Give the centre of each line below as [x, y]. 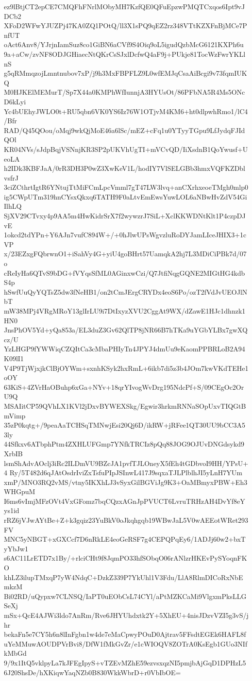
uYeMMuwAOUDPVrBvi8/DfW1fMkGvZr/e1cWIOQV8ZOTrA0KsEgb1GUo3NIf [126, 643]
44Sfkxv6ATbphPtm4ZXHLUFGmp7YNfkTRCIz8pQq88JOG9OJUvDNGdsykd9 [124, 444]
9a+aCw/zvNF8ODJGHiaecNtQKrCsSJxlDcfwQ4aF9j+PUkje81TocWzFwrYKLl [125, 54]
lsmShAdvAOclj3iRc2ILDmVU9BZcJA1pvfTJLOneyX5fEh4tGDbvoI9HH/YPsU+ [126, 463]
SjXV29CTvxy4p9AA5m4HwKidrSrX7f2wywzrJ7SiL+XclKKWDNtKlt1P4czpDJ [125, 216]
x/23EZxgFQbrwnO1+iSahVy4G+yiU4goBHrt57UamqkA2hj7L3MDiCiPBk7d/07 [125, 254]
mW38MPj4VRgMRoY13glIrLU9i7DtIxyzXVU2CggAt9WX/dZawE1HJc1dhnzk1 [125, 311]
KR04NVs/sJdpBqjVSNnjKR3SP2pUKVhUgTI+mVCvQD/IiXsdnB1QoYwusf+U [126, 149]
